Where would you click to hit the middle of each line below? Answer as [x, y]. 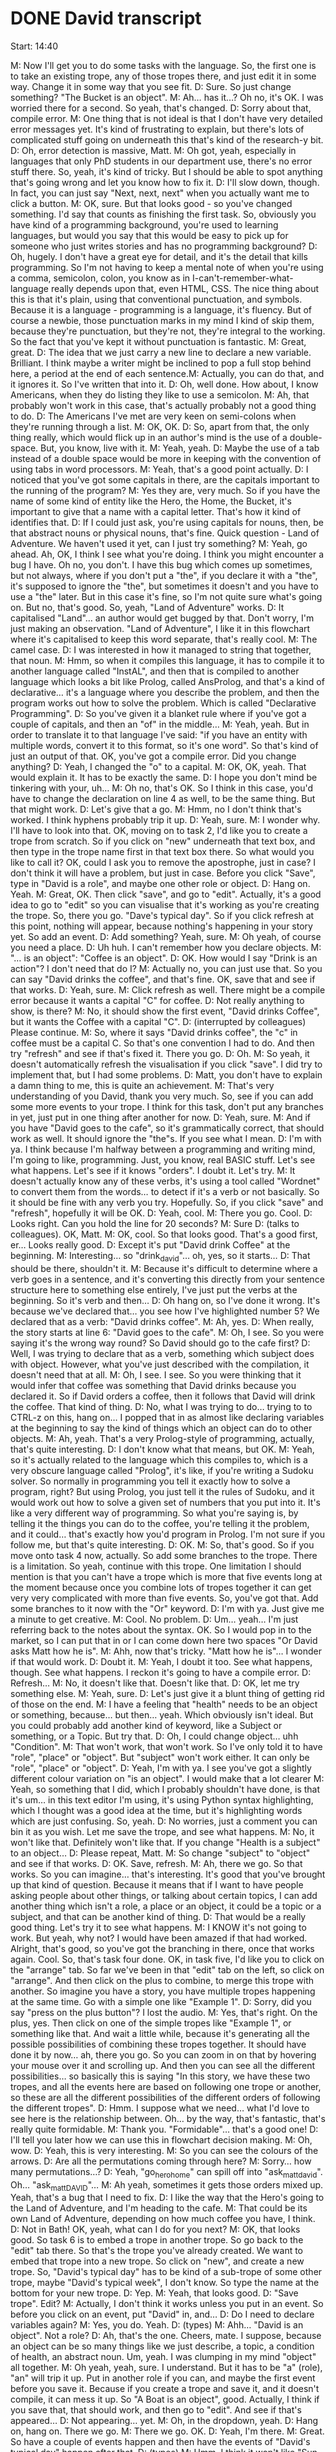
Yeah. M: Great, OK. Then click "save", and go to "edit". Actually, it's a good [166, 894]
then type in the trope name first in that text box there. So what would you [162, 851]
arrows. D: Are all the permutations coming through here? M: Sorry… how [161, 2161]
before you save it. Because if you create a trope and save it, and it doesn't [165, 2389]
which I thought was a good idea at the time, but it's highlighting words [156, 1810]
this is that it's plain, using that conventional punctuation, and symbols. [156, 299]
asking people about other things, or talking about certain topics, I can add [164, 1895]
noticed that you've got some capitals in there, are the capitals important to [165, 479]
